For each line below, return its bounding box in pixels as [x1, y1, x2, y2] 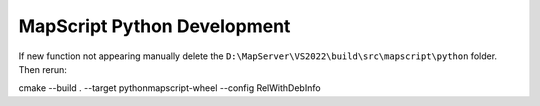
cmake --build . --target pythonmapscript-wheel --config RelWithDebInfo [18, 82, 321, 94]
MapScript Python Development [18, 15, 291, 37]
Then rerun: [18, 63, 67, 75]
